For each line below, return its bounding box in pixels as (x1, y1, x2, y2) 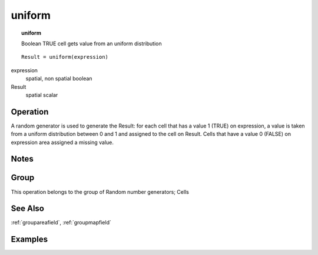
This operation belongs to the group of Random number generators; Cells (11, 188, 190, 195)
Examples (11, 234, 48, 244)
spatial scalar (25, 91, 58, 98)
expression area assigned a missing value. (11, 139, 114, 146)
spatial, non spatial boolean (25, 75, 92, 82)
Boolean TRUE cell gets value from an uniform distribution (21, 40, 162, 47)
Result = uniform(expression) (21, 53, 109, 61)
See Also (11, 203, 44, 214)
